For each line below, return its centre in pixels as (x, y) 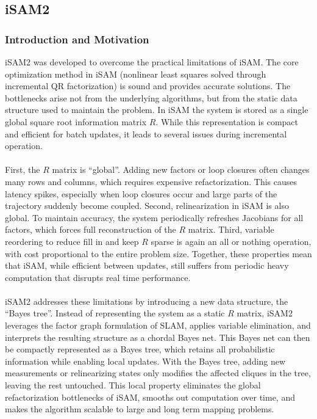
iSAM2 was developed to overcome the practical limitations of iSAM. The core (152, 62)
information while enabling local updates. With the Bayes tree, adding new (145, 361)
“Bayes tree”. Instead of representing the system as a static (115, 313)
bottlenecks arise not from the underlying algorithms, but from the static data (151, 97)
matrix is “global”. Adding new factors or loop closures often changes (181, 169)
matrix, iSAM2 (265, 313)
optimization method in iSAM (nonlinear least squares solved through (136, 74)
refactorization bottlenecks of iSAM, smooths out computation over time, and (150, 397)
